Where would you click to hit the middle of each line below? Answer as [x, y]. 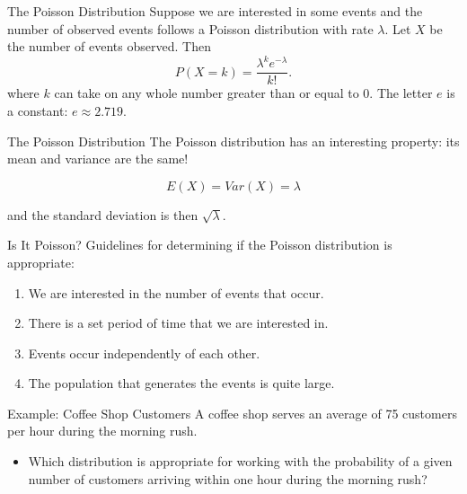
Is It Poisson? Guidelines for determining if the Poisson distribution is [200, 245]
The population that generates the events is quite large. [181, 383]
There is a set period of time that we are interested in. [178, 323]
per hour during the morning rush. [102, 431]
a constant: [38, 110]
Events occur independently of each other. [144, 353]
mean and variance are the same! [98, 159]
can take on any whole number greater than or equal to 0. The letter [243, 93]
